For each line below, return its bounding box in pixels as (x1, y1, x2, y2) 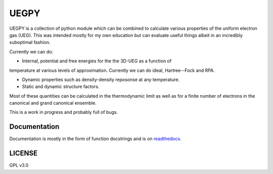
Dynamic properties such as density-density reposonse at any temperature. (22, 76, 179, 82)
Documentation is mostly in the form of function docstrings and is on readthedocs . (9, 136, 181, 142)
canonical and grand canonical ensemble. (9, 100, 97, 106)
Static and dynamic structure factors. (22, 83, 100, 90)
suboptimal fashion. (9, 39, 51, 46)
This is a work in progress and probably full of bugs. (9, 109, 118, 115)
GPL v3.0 (9, 162, 29, 168)
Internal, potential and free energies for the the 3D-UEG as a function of (22, 58, 172, 64)
